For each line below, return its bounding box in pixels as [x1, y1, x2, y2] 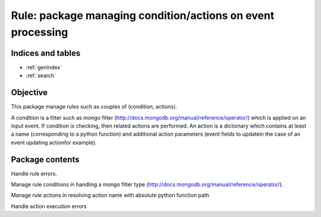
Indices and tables [11, 48, 81, 58]
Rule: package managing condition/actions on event [11, 9, 275, 22]
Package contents [11, 154, 80, 164]
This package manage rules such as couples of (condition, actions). [11, 103, 178, 110]
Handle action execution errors [11, 202, 87, 210]
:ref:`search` [26, 72, 56, 79]
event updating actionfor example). [11, 139, 97, 146]
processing [11, 25, 68, 39]
